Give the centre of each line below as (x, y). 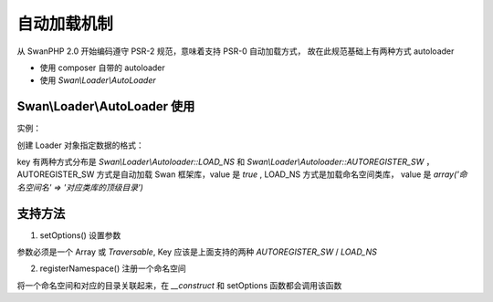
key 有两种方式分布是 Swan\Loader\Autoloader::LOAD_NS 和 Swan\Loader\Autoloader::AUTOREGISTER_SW (220, 162)
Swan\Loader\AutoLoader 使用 (106, 106)
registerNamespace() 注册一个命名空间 (113, 268)
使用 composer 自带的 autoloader (103, 68)
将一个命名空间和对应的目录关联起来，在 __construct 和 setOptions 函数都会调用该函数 (179, 285)
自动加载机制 (65, 24)
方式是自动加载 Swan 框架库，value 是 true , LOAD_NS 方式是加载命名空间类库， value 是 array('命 (282, 174)
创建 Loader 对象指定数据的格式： (81, 145)
